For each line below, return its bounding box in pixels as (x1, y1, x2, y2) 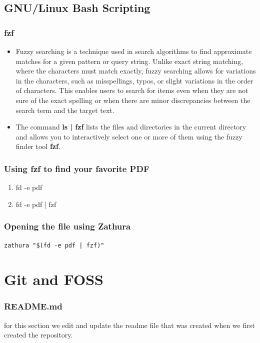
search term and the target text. (15, 104, 114, 115)
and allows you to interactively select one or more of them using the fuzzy (15, 131, 242, 141)
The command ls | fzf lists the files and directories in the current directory (15, 121, 246, 132)
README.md (4, 300, 62, 312)
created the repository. (4, 329, 73, 340)
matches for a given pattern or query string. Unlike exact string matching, (15, 55, 243, 66)
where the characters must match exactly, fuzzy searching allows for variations (15, 65, 256, 76)
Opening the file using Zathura (4, 220, 131, 232)
